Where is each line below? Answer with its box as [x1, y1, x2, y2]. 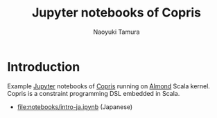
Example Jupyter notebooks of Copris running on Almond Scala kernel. [7, 81, 210, 90]
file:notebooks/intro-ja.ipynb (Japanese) [17, 102, 133, 111]
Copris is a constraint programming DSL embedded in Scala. [7, 89, 180, 97]
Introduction [7, 59, 80, 75]
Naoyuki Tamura [93, 28, 140, 36]
